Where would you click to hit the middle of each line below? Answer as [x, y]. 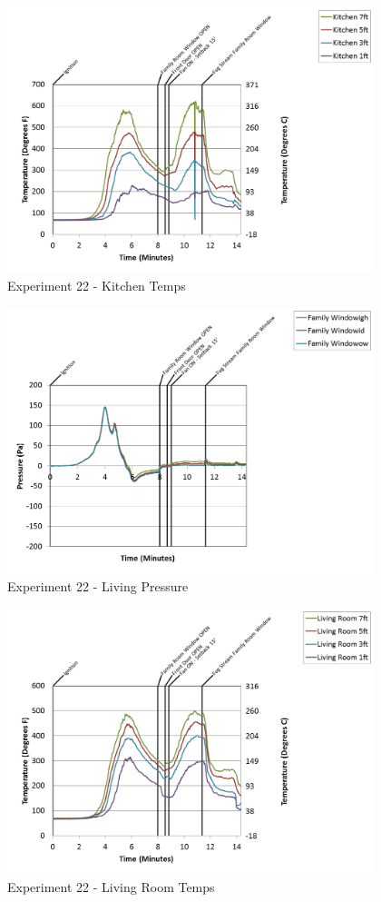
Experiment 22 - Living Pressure [98, 586]
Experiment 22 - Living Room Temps [111, 887]
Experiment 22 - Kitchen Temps [97, 286]
